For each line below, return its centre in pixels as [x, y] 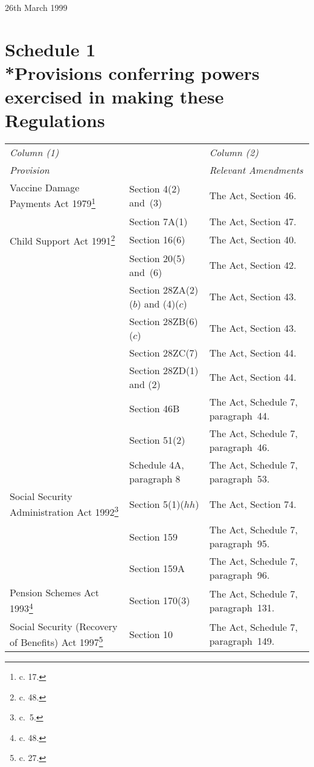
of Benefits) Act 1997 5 [56, 641]
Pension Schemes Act [54, 593]
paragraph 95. [239, 544]
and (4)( [162, 303]
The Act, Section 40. [253, 240]
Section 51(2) [157, 440]
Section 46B [155, 409]
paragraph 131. [242, 607]
